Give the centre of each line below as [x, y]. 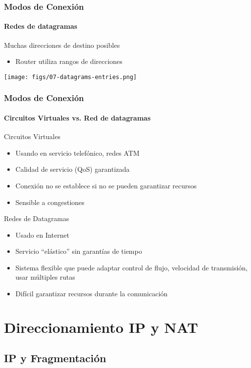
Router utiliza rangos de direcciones [69, 61]
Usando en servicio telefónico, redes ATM [77, 153]
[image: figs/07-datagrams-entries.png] [71, 77]
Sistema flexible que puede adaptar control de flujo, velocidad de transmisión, [132, 267]
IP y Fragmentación [55, 358]
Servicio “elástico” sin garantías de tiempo [79, 251]
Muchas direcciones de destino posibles [62, 45]
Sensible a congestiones [50, 202]
